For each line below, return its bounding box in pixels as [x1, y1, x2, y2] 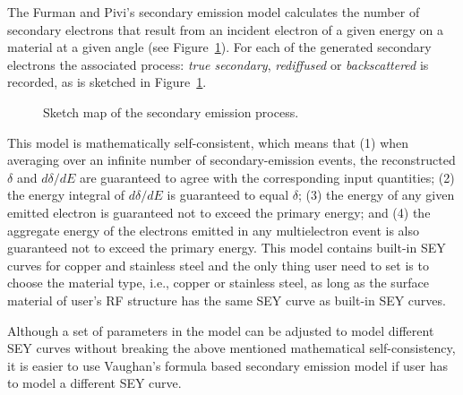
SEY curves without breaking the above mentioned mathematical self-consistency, [7, 339, 456, 357]
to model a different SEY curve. [7, 374, 182, 392]
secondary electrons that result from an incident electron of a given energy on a [7, 20, 443, 39]
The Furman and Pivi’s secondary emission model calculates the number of [7, 3, 420, 21]
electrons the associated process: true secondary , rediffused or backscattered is [7, 55, 429, 73]
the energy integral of [7, 185, 125, 204]
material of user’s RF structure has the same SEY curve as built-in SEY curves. [7, 290, 446, 309]
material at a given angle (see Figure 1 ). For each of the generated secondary [7, 38, 432, 56]
